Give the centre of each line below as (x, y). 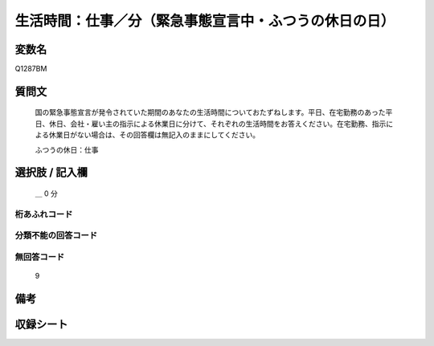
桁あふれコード (44, 214)
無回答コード (40, 257)
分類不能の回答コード (56, 235)
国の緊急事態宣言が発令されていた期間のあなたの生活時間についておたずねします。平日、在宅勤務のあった (210, 112)
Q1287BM (31, 69)
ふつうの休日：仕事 (67, 149)
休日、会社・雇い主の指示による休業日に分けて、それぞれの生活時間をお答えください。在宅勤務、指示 (217, 124)
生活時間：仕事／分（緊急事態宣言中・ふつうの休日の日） (205, 21)
